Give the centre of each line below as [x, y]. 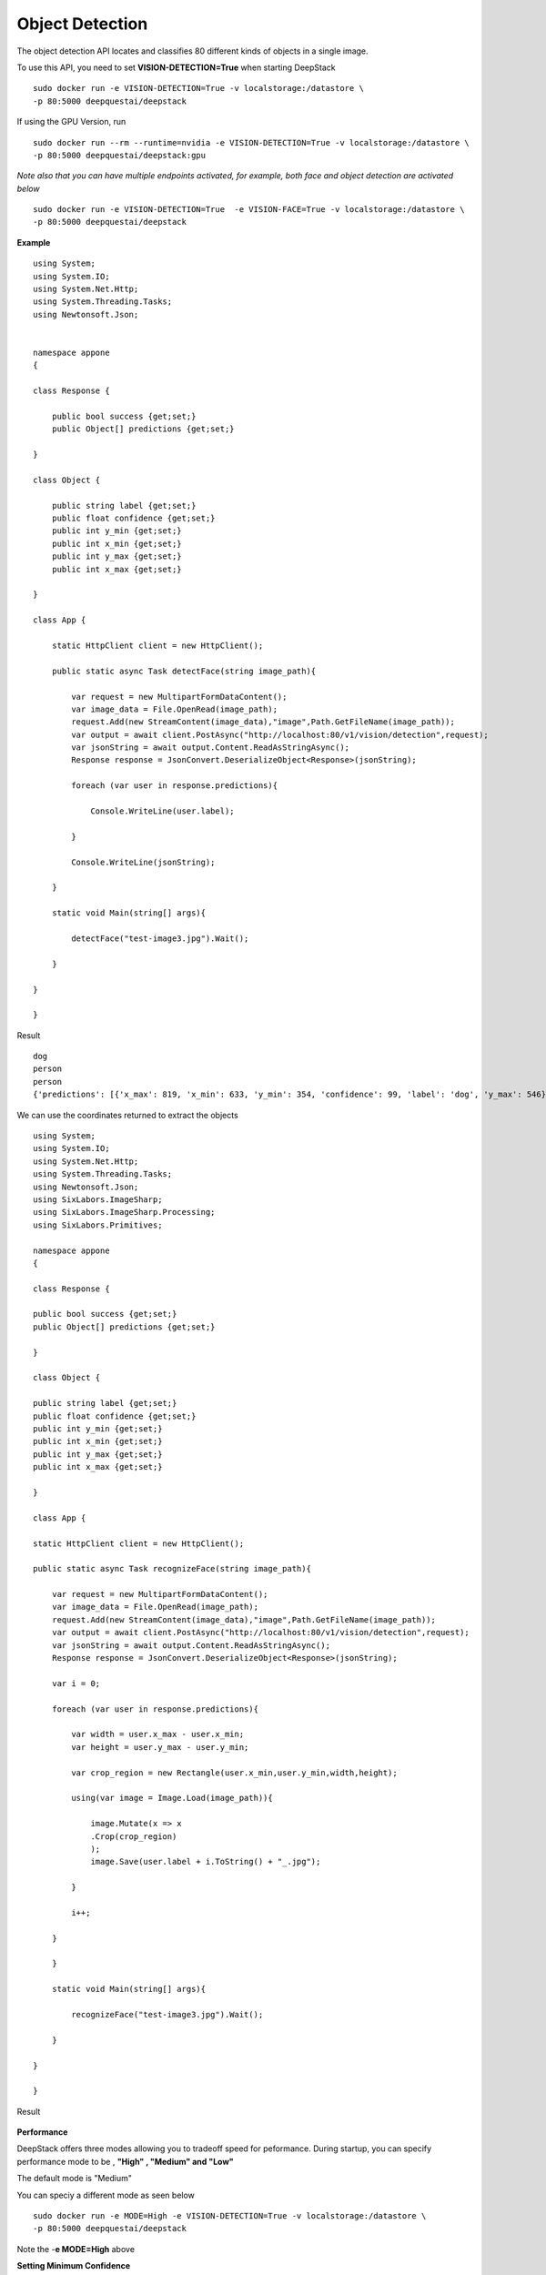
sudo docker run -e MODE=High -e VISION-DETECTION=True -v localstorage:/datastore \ [230, 2216]
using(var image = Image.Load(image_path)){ [172, 1798]
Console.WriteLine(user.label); [163, 811]
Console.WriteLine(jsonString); [143, 862]
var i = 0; [76, 1683]
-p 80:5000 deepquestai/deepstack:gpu [120, 155]
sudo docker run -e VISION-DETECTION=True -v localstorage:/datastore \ [198, 88]
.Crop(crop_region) [134, 1836]
